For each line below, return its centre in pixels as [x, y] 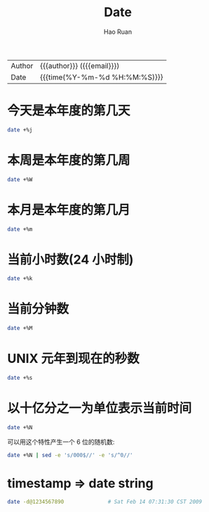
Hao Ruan [118, 32]
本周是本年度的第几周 [69, 160]
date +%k [20, 279]
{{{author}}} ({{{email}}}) [80, 65]
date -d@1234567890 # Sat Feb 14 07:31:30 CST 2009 [104, 502]
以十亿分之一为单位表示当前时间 [100, 408]
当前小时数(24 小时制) [70, 259]
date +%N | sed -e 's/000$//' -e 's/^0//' [70, 455]
